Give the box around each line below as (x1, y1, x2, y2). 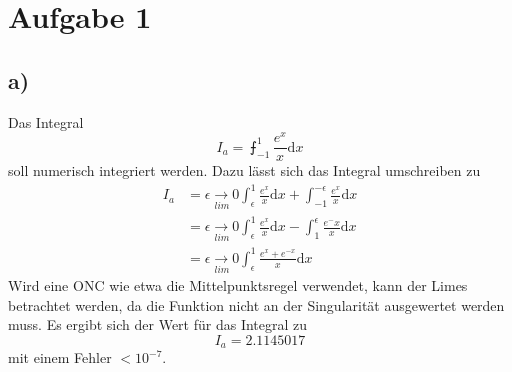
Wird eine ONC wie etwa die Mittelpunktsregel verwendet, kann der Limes (8, 275, 468, 296)
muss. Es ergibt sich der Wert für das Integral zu (8, 314, 308, 335)
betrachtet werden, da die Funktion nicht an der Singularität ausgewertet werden (8, 294, 505, 315)
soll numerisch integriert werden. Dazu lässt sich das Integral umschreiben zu (8, 160, 481, 181)
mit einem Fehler (8, 347, 112, 368)
